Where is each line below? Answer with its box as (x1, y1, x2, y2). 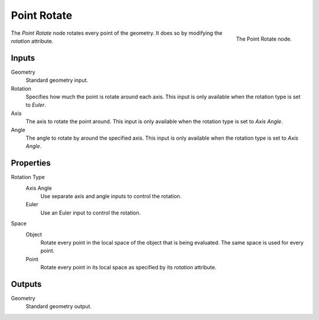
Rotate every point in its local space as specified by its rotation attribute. (40, 264, 217, 271)
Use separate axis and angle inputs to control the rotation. (40, 193, 182, 200)
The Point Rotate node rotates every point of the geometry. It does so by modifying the (11, 29, 223, 37)
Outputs (11, 279, 42, 289)
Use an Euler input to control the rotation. (40, 209, 141, 216)
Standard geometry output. (25, 303, 92, 310)
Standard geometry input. (25, 77, 89, 84)
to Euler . (25, 101, 47, 108)
